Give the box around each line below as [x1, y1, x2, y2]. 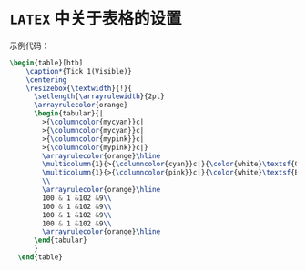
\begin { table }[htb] [9, 58, 84, 67]
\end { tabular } [33, 235, 88, 245]
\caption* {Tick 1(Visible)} [25, 66, 132, 75]
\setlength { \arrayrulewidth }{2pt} [33, 92, 166, 101]
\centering [25, 75, 67, 85]
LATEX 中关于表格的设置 [9, 8, 182, 29]
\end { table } [17, 253, 64, 262]
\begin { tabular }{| [33, 109, 104, 118]
